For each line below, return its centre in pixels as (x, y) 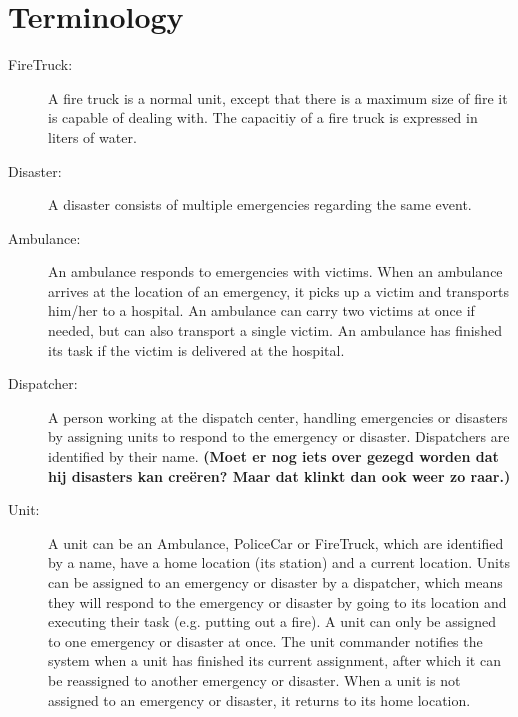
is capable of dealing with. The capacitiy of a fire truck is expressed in (263, 117)
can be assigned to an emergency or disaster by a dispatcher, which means (275, 582)
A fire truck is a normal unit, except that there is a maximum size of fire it (278, 97)
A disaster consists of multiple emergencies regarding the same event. (260, 204)
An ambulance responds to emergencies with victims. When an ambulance (275, 271)
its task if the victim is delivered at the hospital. (196, 349)
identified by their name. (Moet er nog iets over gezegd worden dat (273, 456)
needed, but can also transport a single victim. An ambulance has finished (275, 330)
